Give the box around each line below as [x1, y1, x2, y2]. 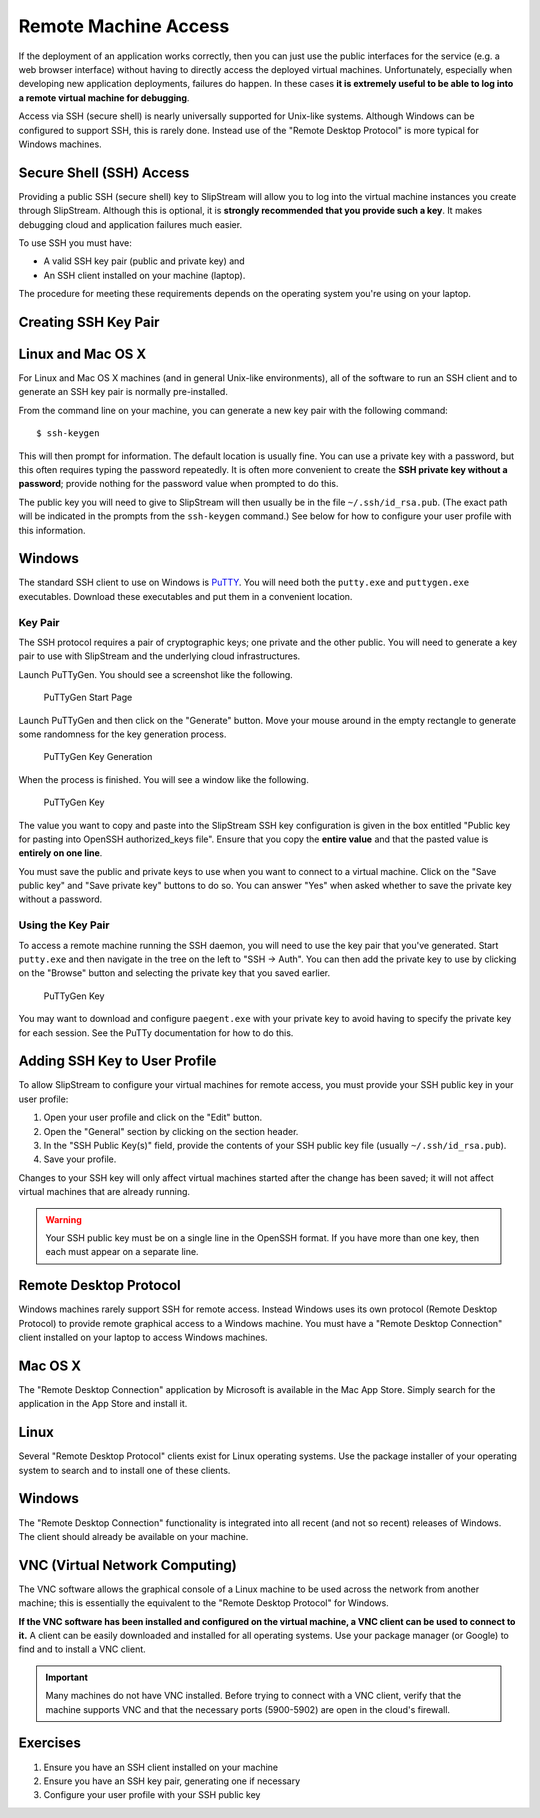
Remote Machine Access [18, 15, 230, 37]
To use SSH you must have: [18, 236, 132, 249]
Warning [45, 1213, 82, 1225]
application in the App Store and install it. [18, 1398, 188, 1410]
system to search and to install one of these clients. [18, 1464, 231, 1476]
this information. [18, 524, 86, 536]
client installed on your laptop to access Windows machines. [18, 1331, 269, 1344]
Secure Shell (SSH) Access [18, 164, 190, 181]
